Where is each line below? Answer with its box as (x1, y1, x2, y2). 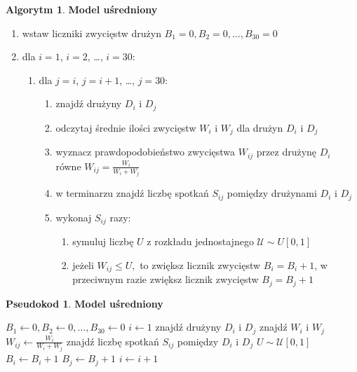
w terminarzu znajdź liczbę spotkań (55, 186, 209, 200)
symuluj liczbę (72, 234, 134, 249)
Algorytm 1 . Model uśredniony (6, 2, 158, 16)
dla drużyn (236, 120, 283, 135)
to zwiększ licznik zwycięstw (140, 257, 261, 272)
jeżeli (72, 257, 94, 272)
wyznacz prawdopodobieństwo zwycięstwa (55, 144, 236, 159)
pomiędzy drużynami (227, 186, 317, 200)
